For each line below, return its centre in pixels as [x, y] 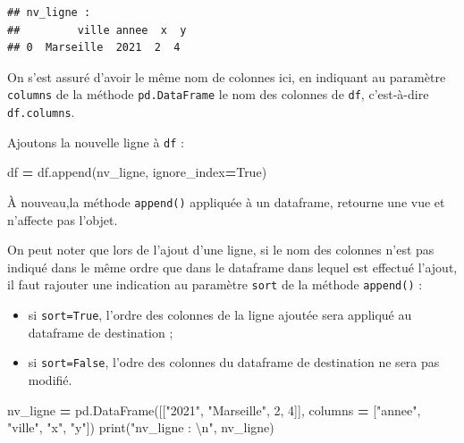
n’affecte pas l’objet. [63, 219]
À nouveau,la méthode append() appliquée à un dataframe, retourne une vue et [226, 201]
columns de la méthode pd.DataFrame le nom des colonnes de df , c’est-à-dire [218, 94]
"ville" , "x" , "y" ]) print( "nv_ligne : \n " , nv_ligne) [141, 427]
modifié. [50, 379]
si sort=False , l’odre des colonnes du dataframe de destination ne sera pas [234, 362]
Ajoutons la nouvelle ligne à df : [96, 142]
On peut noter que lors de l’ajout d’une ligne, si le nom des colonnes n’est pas [221, 250]
